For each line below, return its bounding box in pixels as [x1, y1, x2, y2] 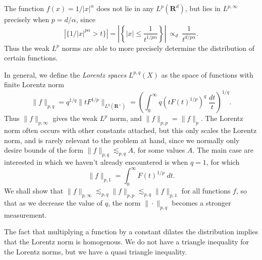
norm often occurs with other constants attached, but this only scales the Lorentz [4, 125, 257, 136]
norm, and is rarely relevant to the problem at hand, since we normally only [4, 135, 240, 145]
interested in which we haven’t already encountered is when [4, 157, 188, 167]
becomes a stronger [172, 197, 231, 208]
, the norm [108, 197, 141, 208]
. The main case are [192, 145, 253, 155]
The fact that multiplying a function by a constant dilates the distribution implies [4, 226, 258, 237]
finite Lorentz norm [4, 79, 64, 90]
